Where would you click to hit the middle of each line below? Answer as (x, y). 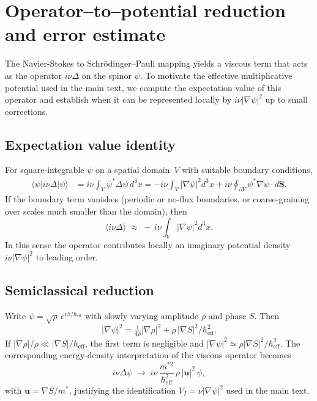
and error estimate (85, 34)
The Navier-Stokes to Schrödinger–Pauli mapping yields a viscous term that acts (156, 63)
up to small (286, 99)
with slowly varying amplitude (142, 315)
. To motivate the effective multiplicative (216, 75)
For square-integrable (45, 170)
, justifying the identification (122, 390)
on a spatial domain (132, 170)
